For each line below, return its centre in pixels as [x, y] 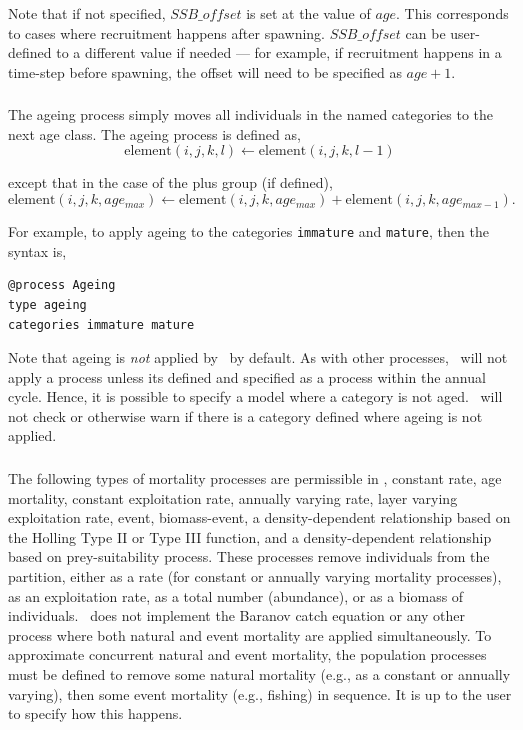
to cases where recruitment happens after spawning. [167, 32]
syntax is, [37, 250]
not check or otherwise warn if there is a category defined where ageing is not [245, 415]
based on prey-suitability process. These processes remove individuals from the [249, 556]
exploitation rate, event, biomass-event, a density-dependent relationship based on [259, 517]
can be [425, 32]
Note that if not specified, [87, 13]
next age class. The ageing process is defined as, [154, 133]
